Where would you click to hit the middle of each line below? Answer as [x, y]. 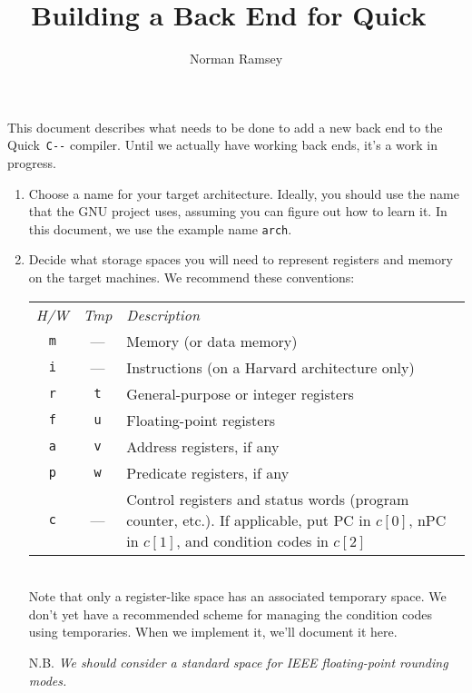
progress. [32, 162]
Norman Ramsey [236, 59]
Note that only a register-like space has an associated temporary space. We [237, 596]
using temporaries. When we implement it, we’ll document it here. [213, 632]
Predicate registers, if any [208, 472]
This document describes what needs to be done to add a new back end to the [225, 127]
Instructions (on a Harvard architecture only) [270, 367]
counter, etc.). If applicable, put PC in [249, 520]
